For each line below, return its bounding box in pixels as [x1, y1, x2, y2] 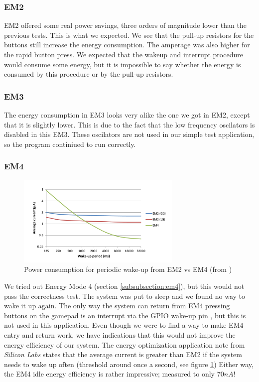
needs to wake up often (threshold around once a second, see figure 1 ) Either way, [4, 359, 254, 369]
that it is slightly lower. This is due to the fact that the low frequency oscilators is [4, 119, 255, 129]
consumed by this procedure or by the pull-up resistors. [4, 69, 173, 79]
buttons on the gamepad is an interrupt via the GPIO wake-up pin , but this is [4, 310, 246, 320]
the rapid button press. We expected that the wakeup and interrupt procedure [4, 49, 243, 59]
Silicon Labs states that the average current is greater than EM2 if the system [4, 349, 242, 360]
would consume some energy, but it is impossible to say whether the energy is [4, 59, 241, 69]
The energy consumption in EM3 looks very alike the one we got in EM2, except [4, 110, 250, 120]
